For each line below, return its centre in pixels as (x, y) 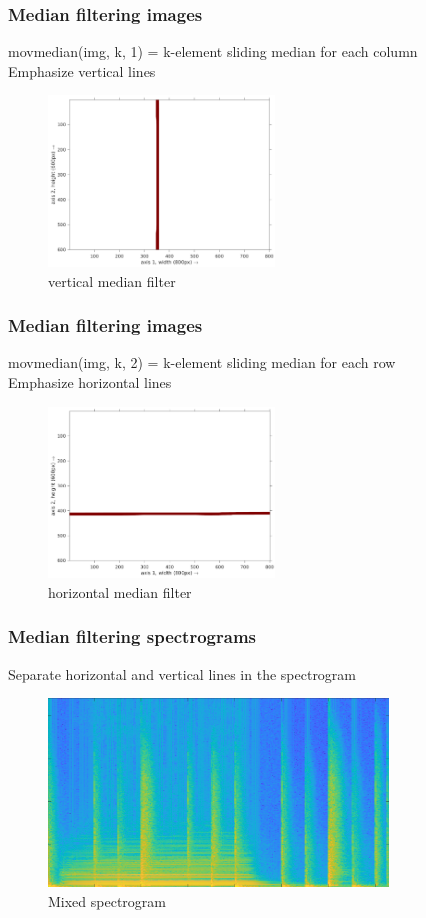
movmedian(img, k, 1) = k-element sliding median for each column (213, 51)
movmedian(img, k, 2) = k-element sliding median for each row (202, 362)
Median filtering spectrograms (132, 636)
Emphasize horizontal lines (90, 382)
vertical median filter (112, 280)
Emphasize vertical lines (82, 70)
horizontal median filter (120, 591)
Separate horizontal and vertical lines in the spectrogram (182, 673)
